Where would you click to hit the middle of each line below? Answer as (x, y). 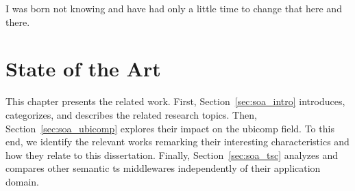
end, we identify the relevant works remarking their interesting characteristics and (177, 142)
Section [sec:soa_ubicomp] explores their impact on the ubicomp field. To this (170, 128)
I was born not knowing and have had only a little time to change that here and (174, 8)
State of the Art (83, 69)
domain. (23, 181)
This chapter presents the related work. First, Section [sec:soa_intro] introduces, (175, 101)
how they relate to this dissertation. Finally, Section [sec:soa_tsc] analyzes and (172, 155)
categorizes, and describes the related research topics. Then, (131, 114)
